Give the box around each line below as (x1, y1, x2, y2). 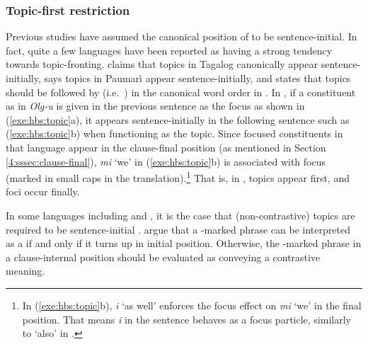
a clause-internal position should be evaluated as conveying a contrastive (6, 249, 321, 264)
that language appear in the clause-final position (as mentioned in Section (6, 139, 326, 154)
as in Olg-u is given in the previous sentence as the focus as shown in (6, 98, 305, 113)
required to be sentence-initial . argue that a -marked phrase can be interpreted (6, 222, 350, 236)
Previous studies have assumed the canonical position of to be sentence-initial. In (6, 29, 357, 44)
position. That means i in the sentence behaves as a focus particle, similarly (22, 311, 351, 326)
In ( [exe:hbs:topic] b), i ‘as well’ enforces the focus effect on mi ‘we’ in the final (22, 297, 362, 312)
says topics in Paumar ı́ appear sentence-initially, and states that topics (44, 71, 351, 85)
